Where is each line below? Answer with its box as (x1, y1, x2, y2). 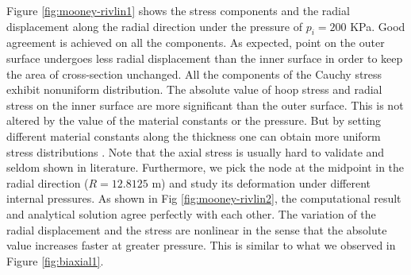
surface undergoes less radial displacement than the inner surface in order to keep (6, 49, 403, 66)
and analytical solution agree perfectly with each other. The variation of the (6, 205, 376, 222)
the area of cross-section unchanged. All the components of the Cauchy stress (6, 65, 382, 82)
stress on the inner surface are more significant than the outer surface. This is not (6, 96, 404, 113)
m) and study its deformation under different (152, 174, 371, 191)
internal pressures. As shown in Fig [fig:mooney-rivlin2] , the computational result (6, 190, 401, 207)
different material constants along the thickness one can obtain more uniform (6, 127, 381, 144)
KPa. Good (350, 17, 405, 34)
